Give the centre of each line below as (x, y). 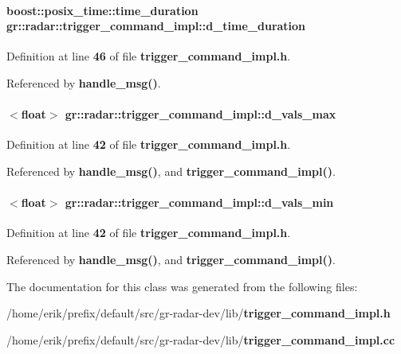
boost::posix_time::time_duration (102, 10)
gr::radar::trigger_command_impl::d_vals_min (199, 202)
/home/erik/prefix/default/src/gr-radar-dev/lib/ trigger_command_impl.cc (201, 339)
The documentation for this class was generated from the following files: (182, 286)
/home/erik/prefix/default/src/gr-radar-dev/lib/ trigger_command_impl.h (199, 313)
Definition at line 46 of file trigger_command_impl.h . (149, 56)
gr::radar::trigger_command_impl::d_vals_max (200, 114)
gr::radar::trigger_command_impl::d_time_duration (156, 26)
